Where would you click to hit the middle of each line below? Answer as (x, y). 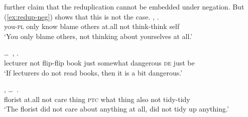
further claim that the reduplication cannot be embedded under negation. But (124, 6)
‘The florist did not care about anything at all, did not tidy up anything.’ (116, 109)
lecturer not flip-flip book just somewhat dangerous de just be (99, 62)
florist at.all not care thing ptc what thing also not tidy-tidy (97, 99)
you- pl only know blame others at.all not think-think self (92, 26)
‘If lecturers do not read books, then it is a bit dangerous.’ (93, 72)
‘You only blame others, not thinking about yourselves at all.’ (98, 36)
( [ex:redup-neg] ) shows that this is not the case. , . (82, 16)
